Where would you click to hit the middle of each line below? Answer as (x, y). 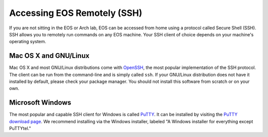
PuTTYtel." (20, 129)
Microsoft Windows (40, 103)
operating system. (28, 42)
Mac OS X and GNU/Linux (49, 56)
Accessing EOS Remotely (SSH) (76, 13)
